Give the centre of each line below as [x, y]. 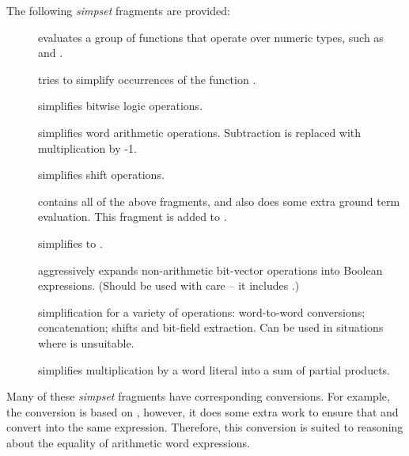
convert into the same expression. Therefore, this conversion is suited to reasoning [205, 427]
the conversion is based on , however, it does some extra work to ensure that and [203, 411]
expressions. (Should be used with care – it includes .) [169, 285]
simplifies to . [70, 243]
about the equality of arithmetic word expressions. [128, 442]
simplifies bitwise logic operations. [121, 106]
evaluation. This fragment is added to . [133, 217]
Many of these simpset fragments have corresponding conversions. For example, [198, 396]
